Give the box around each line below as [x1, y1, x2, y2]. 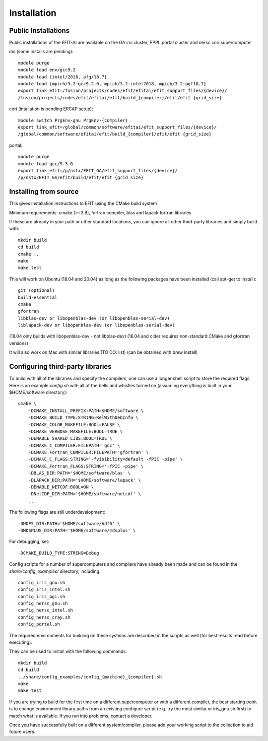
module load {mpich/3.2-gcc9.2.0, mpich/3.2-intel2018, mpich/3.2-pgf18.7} [18, 81, 206, 87]
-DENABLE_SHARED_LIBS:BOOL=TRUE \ [28, 436, 113, 441]
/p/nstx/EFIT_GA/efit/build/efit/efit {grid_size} [18, 175, 144, 181]
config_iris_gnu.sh [18, 580, 66, 585]
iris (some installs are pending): [9, 49, 74, 55]
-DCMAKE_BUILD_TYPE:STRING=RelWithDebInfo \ [28, 415, 138, 420]
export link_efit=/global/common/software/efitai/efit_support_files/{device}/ [18, 124, 217, 130]
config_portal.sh [18, 621, 60, 627]
